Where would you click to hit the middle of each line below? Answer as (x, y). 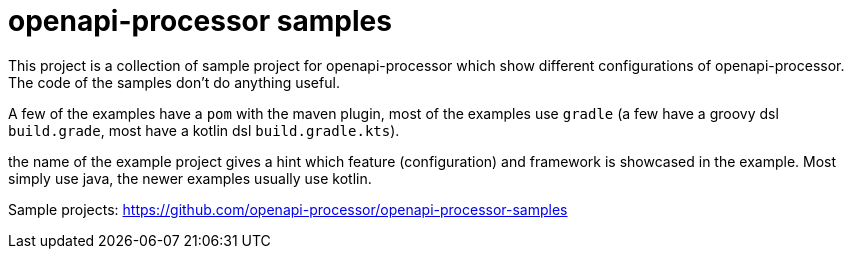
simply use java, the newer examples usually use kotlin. (190, 178)
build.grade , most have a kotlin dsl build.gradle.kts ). (204, 130)
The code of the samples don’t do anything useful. (174, 82)
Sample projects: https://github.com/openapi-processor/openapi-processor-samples (288, 209)
